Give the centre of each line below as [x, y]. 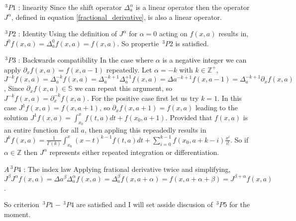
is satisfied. [192, 43]
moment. [17, 214]
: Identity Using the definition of [68, 34]
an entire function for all [41, 130]
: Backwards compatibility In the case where [86, 60]
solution [16, 117]
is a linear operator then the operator [193, 7]
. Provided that [189, 117]
